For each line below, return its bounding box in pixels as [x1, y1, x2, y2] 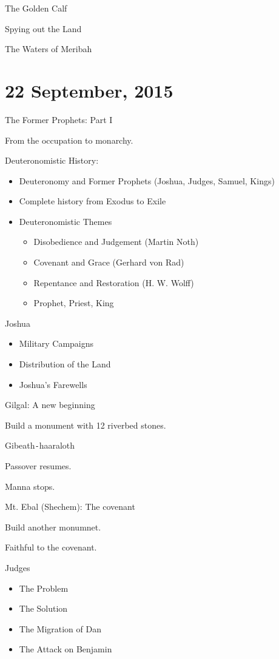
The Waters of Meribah [5, 42, 92, 55]
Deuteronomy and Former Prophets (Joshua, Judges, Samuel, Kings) [19, 174, 275, 187]
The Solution [19, 602, 68, 615]
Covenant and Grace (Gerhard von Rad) [33, 256, 184, 269]
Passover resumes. [5, 460, 72, 472]
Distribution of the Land [19, 358, 111, 370]
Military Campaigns [19, 337, 94, 350]
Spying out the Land [5, 22, 82, 35]
